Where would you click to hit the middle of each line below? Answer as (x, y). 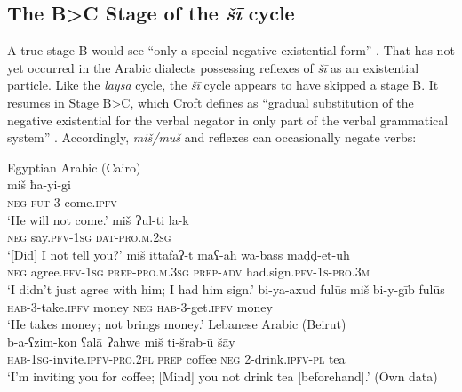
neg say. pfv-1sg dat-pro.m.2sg (89, 237)
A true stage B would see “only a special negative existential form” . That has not (231, 50)
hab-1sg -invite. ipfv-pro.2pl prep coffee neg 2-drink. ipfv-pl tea (176, 359)
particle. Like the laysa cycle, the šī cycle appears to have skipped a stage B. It (223, 85)
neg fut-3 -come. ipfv (62, 201)
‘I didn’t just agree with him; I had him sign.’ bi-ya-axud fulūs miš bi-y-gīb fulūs (226, 288)
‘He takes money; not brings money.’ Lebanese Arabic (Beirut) (177, 324)
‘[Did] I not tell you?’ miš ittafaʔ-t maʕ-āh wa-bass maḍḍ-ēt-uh (179, 254)
